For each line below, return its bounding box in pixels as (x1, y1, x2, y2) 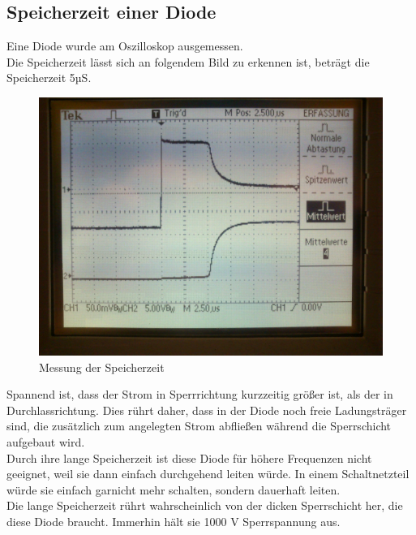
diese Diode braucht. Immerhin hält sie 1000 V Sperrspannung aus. (6, 512, 341, 529)
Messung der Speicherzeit (39, 358, 165, 375)
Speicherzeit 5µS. (6, 69, 92, 86)
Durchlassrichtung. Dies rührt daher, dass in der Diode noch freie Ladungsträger (6, 401, 407, 418)
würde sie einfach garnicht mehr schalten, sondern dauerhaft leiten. (6, 481, 341, 498)
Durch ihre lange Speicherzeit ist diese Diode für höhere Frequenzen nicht (6, 449, 372, 466)
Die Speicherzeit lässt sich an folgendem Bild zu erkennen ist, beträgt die (6, 53, 370, 70)
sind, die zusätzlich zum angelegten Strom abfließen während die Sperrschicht (6, 417, 392, 434)
